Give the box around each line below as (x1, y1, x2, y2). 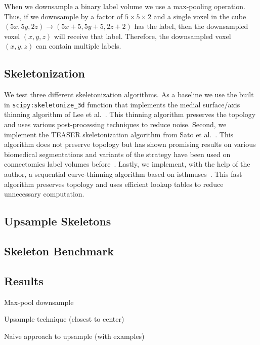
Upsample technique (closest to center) (4, 314, 124, 324)
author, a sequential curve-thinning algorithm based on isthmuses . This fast (4, 168, 242, 179)
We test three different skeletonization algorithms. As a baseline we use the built (4, 89, 254, 100)
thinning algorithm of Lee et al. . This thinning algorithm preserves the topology (4, 109, 256, 120)
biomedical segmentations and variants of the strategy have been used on (4, 148, 231, 159)
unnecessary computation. (4, 188, 84, 199)
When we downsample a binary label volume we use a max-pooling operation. (4, 1, 246, 11)
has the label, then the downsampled (134, 21, 248, 31)
